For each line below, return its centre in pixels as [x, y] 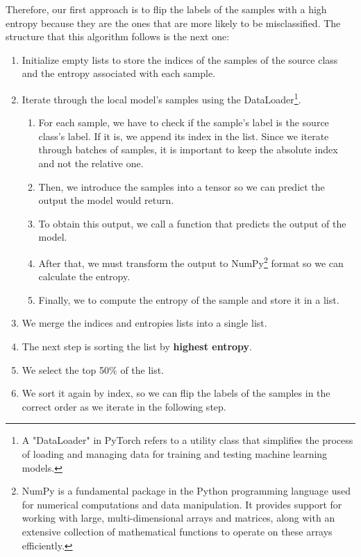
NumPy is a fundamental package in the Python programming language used [186, 491]
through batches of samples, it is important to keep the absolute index [188, 149]
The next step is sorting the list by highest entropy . [137, 346]
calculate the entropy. [84, 276]
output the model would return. [106, 200]
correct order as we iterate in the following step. [124, 406]
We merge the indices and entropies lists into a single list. [144, 323]
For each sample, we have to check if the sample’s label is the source [184, 122]
